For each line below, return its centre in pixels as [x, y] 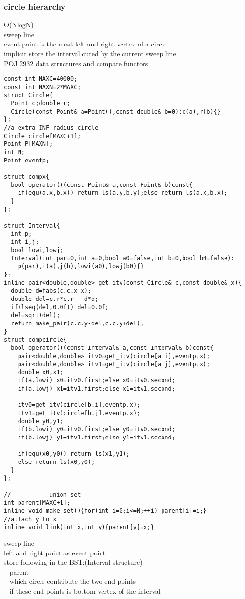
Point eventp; [27, 160]
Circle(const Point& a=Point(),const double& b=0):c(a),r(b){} [116, 111]
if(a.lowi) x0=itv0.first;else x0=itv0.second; [96, 380]
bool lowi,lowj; [37, 250]
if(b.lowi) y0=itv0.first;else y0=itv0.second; [96, 429]
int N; [14, 152]
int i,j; [25, 242]
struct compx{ [27, 177]
